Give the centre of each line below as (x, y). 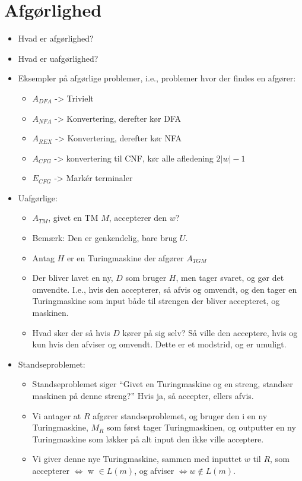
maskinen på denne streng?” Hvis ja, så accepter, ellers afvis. (143, 395)
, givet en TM (73, 218)
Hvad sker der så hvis (71, 332)
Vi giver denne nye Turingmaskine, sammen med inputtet (137, 459)
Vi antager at (57, 415)
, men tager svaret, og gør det (230, 278)
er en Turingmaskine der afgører (125, 257)
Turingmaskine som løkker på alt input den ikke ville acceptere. (148, 439)
